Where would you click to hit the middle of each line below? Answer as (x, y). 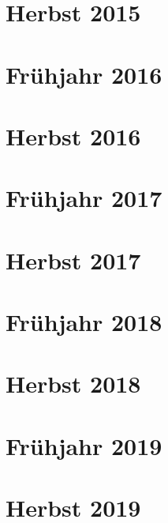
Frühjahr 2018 (84, 322)
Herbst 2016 (73, 135)
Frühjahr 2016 (84, 74)
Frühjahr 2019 (84, 445)
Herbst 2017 (73, 260)
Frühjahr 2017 (84, 198)
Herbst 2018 (73, 384)
